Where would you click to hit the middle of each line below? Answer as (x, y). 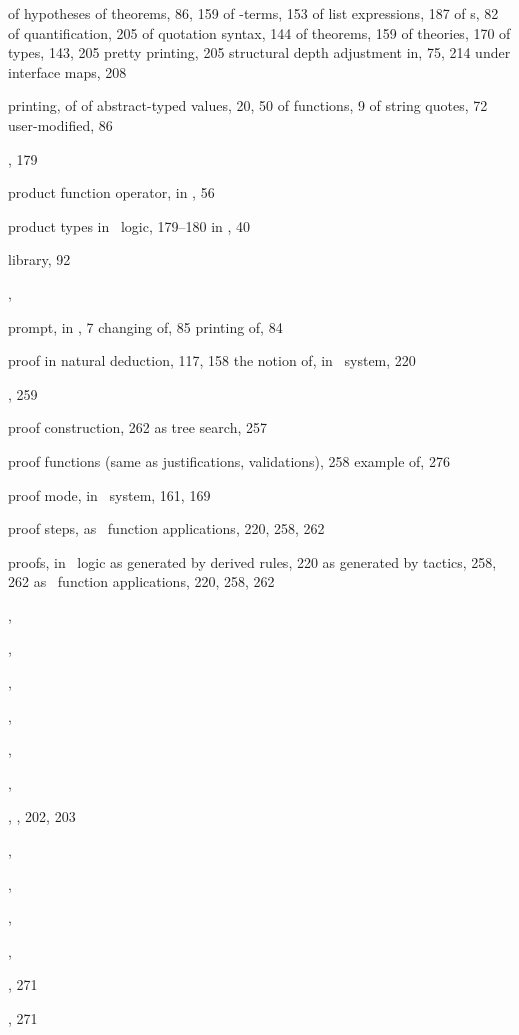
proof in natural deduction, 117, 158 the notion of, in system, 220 (212, 360)
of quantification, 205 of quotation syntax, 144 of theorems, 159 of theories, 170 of (259, 32)
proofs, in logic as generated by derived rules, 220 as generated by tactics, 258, (252, 561)
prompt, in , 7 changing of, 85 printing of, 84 (145, 326)
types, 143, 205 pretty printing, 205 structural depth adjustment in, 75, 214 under (259, 52)
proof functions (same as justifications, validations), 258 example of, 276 (229, 460)
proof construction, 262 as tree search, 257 (137, 427)
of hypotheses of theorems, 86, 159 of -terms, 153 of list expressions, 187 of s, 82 (253, 13)
